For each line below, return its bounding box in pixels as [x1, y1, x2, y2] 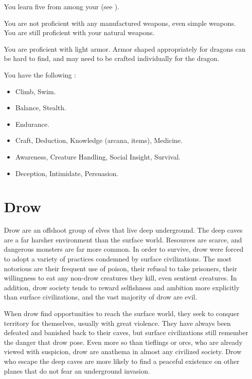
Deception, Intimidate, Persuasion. [15, 168, 119, 178]
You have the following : [4, 69, 76, 80]
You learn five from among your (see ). [4, 1, 120, 11]
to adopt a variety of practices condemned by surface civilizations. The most [4, 254, 232, 264]
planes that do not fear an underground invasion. [4, 365, 150, 376]
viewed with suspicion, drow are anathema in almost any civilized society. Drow [4, 346, 242, 357]
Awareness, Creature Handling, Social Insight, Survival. [15, 151, 180, 161]
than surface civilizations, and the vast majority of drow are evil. [4, 292, 198, 302]
